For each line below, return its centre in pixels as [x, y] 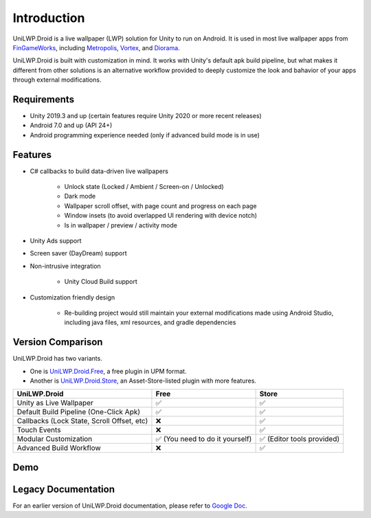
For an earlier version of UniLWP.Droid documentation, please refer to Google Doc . [130, 506]
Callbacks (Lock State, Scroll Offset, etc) [82, 421]
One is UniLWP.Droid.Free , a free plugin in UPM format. [108, 371]
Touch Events [39, 430]
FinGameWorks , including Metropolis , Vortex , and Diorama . [96, 47]
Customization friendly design [72, 297]
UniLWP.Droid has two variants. [57, 359]
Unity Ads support [56, 241]
